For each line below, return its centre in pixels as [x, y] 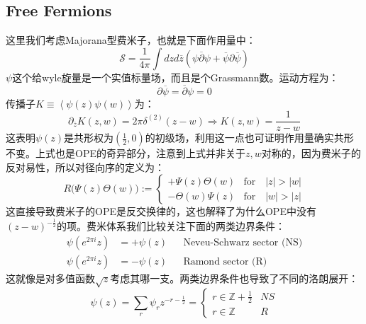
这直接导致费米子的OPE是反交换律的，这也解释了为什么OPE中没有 [161, 211]
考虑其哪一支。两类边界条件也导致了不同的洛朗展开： [234, 278]
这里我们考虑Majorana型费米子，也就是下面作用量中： [131, 40]
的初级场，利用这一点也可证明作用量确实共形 [249, 138]
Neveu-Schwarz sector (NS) [243, 243]
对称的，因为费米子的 [311, 153]
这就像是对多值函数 [50, 278]
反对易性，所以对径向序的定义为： [85, 167]
